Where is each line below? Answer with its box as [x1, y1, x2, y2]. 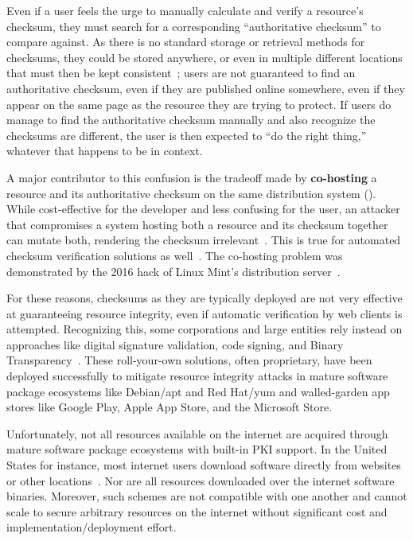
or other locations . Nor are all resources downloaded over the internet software [6, 472, 395, 488]
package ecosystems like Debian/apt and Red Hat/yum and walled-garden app [6, 383, 390, 399]
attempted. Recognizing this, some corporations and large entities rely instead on [6, 321, 403, 337]
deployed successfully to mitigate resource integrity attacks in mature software [6, 368, 388, 384]
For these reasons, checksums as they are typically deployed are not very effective [6, 290, 403, 306]
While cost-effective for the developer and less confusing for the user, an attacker [6, 200, 400, 217]
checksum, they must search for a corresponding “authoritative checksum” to [6, 18, 381, 34]
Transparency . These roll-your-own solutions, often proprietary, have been [6, 352, 372, 368]
